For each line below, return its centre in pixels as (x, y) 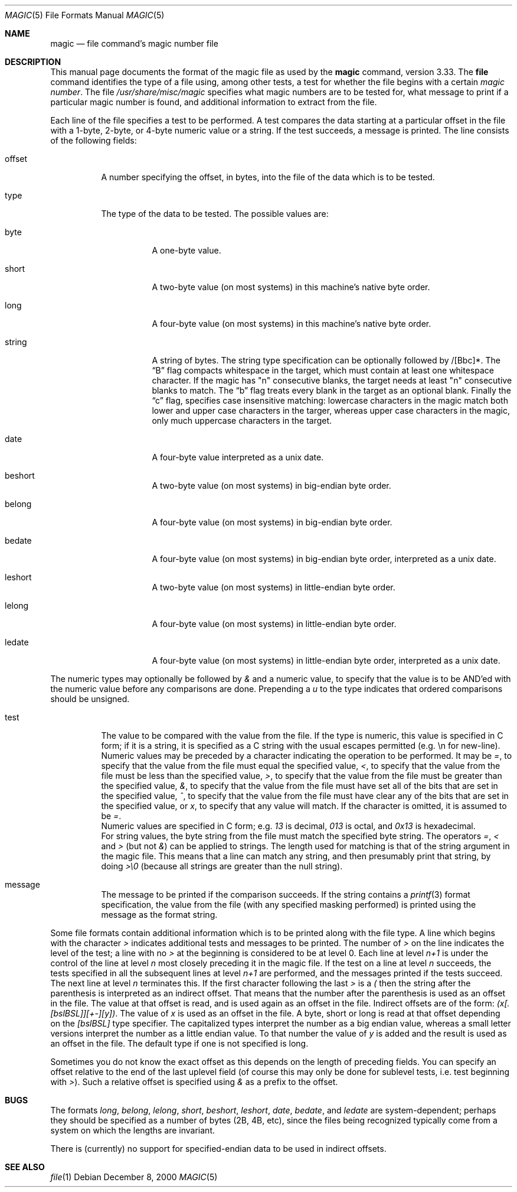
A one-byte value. (186, 250)
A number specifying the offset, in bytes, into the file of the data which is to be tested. (268, 177)
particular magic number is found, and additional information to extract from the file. (214, 102)
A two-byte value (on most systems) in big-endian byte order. (271, 485)
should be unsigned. (90, 699)
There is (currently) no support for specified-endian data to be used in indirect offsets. (218, 1149)
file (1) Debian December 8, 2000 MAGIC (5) (134, 1177)
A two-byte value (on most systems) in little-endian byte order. (274, 587)
